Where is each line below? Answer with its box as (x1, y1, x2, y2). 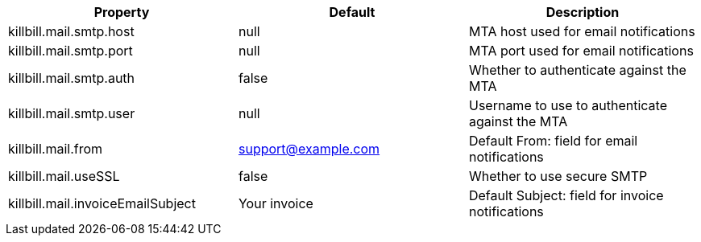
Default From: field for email (468, 133, 638, 149)
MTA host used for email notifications (468, 23, 695, 39)
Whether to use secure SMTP (468, 168, 648, 184)
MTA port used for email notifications (468, 43, 694, 59)
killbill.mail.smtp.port (8, 43, 133, 59)
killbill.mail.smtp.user (8, 105, 135, 121)
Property (93, 4, 150, 20)
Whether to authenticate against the (468, 62, 686, 78)
